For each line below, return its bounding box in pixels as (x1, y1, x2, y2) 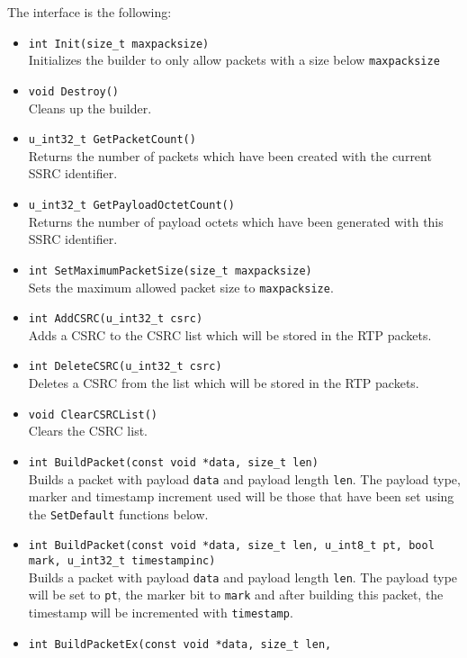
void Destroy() (28, 85, 120, 98)
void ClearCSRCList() (28, 408, 157, 421)
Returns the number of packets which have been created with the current (28, 146, 432, 165)
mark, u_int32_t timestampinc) (28, 554, 216, 568)
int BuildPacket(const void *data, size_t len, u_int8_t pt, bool (28, 539, 435, 553)
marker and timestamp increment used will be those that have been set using (28, 487, 454, 506)
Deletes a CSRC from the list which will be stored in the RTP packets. (28, 374, 419, 392)
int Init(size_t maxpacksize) (28, 37, 210, 50)
